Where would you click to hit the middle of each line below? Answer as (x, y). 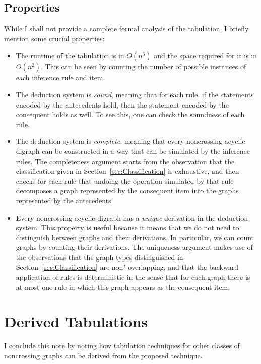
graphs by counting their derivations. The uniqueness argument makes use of (134, 247)
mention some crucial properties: (54, 38)
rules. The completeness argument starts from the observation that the (125, 161)
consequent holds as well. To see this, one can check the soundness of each (130, 114)
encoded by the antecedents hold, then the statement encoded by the (122, 104)
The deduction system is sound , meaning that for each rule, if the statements (135, 94)
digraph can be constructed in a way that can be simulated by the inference (133, 151)
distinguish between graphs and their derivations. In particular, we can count (135, 237)
